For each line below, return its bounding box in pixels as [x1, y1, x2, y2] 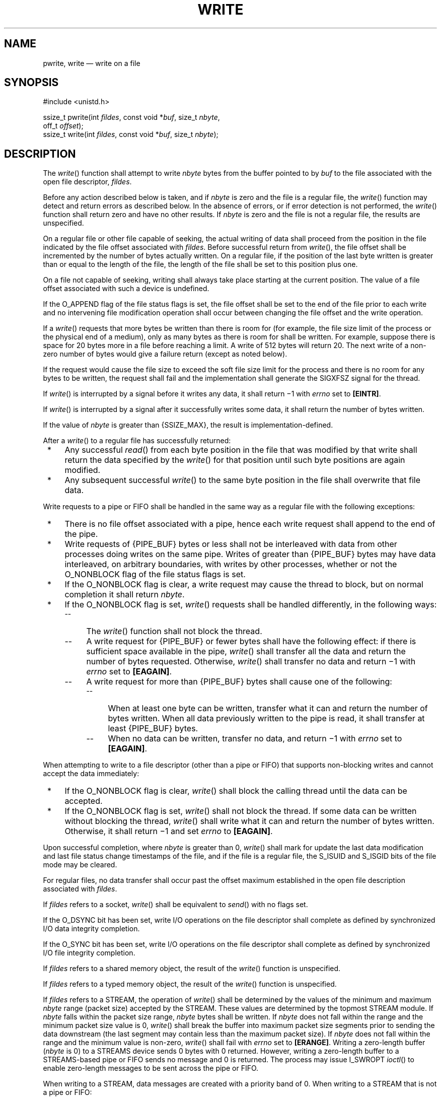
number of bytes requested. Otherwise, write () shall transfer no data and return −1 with [86, 656, 416, 667]
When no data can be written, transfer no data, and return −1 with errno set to [108, 733, 402, 744]
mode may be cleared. [43, 860, 117, 869]
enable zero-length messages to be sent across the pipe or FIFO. [43, 1064, 259, 1073]
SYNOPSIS [4, 76, 59, 89]
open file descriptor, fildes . [43, 177, 132, 186]
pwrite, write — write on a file [43, 58, 140, 67]
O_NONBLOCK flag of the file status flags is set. [64, 569, 246, 580]
